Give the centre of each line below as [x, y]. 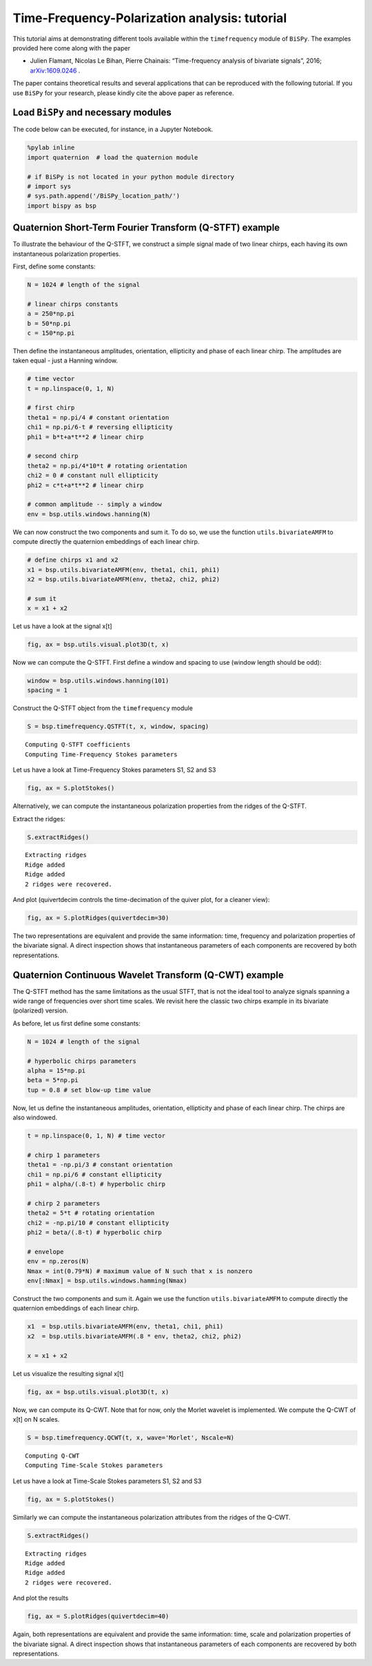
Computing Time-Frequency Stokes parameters [102, 754]
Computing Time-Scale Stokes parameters [94, 1466]
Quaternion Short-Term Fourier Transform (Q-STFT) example [146, 228]
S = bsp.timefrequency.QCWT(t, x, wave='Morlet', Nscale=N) [131, 1438]
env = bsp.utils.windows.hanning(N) [89, 514]
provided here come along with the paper [72, 48]
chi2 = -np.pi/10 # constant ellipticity [98, 1223]
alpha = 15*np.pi [56, 1071]
